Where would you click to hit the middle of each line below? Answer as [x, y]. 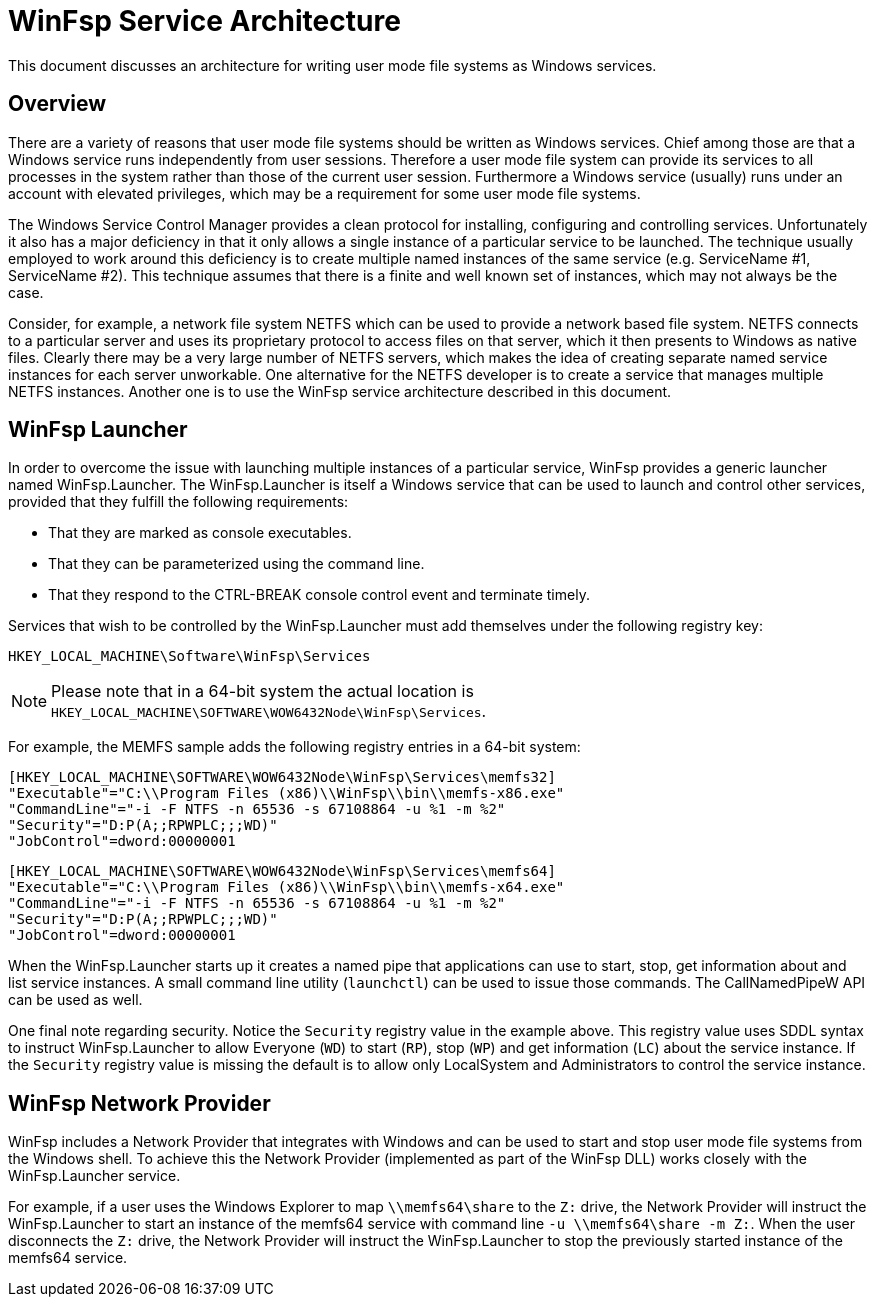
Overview [57, 104]
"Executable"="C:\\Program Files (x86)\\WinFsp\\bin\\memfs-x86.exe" [286, 793]
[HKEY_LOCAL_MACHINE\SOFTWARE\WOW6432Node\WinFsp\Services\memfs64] [282, 871]
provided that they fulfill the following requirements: [178, 502]
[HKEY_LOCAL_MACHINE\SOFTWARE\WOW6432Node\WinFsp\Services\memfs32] [282, 777]
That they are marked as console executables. [200, 533]
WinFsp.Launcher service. [94, 1176]
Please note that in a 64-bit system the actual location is [262, 691]
